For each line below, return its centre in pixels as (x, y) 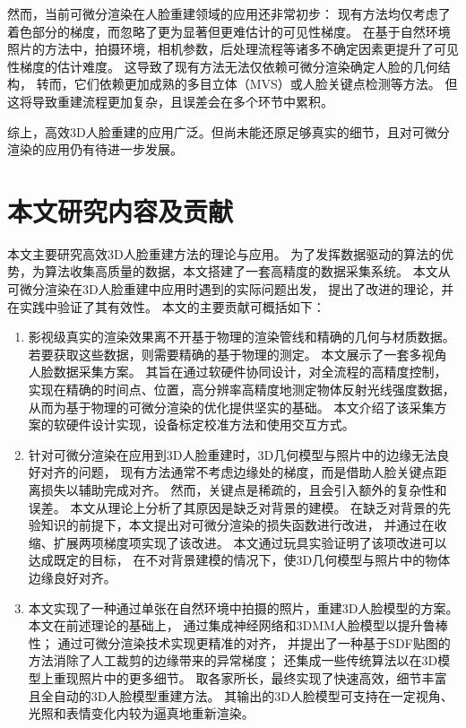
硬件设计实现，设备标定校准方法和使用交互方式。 (210, 425)
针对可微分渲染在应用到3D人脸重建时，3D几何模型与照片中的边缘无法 (233, 454)
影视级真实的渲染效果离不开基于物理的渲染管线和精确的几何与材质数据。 (242, 337)
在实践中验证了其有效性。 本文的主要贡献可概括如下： (166, 306)
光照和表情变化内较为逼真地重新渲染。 (141, 713)
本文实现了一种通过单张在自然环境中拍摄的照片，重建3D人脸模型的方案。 (243, 607)
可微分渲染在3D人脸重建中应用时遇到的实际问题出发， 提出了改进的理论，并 (231, 289)
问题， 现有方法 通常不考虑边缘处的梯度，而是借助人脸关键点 (256, 472)
